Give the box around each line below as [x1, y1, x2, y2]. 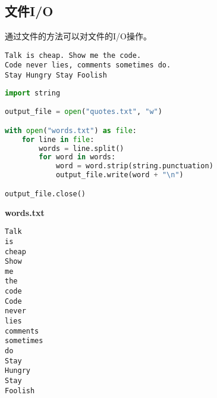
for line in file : [21, 135, 95, 144]
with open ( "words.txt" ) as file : [5, 126, 137, 135]
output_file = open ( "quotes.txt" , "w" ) [5, 107, 162, 116]
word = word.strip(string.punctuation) [55, 162, 213, 171]
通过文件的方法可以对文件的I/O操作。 [5, 30, 152, 42]
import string [5, 88, 61, 97]
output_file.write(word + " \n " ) [55, 171, 184, 180]
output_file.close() [5, 189, 86, 198]
